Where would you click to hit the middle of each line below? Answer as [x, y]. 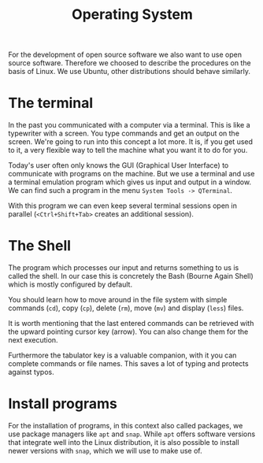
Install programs [63, 404]
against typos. [31, 372]
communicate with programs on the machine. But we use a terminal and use [131, 174]
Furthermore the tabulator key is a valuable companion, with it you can [122, 355]
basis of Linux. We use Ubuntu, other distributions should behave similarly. [129, 72]
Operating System [132, 15]
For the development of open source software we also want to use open [125, 55]
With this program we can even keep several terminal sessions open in [123, 206]
